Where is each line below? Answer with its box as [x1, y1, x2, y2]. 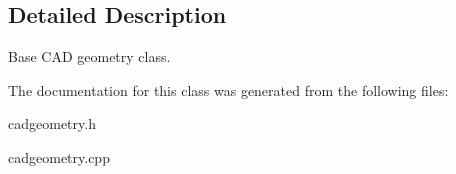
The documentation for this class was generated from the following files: [8, 79, 449, 100]
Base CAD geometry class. [8, 46, 171, 67]
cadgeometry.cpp [8, 146, 110, 167]
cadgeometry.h [8, 113, 96, 134]
